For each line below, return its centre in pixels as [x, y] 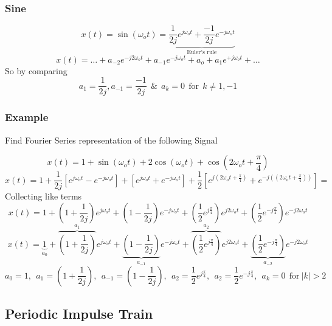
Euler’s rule [202, 53]
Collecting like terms [43, 196]
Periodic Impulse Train [79, 313]
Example [27, 117]
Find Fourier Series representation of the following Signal [111, 140]
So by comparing [36, 70]
